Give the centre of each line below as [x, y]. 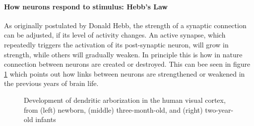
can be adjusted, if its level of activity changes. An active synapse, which [115, 35]
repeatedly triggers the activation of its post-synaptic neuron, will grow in [116, 44]
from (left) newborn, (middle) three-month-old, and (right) [113, 109]
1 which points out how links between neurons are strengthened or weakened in [125, 73]
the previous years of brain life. [51, 83]
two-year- [219, 109]
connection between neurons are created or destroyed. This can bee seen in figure [127, 64]
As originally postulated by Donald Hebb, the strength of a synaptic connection [125, 25]
